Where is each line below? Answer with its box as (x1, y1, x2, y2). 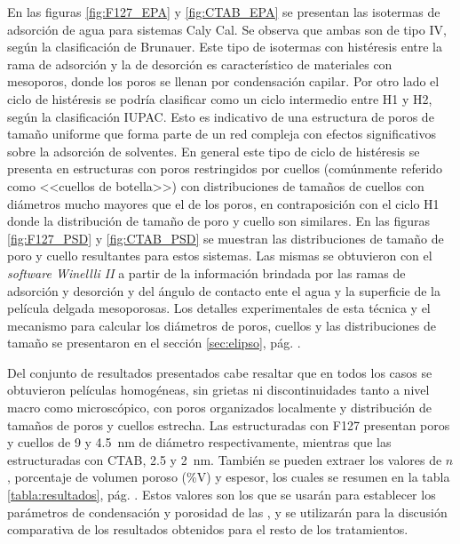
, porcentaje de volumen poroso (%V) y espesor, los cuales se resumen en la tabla (7, 468, 450, 486)
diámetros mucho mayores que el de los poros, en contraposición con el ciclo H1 (7, 194, 440, 212)
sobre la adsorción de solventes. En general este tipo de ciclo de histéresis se (7, 141, 420, 160)
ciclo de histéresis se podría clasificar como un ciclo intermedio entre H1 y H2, (7, 89, 432, 108)
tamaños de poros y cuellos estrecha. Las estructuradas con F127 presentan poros (7, 415, 450, 434)
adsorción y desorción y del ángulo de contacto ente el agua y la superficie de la (7, 281, 440, 300)
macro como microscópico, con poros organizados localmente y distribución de (7, 398, 432, 417)
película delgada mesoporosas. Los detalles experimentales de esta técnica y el (7, 299, 431, 317)
